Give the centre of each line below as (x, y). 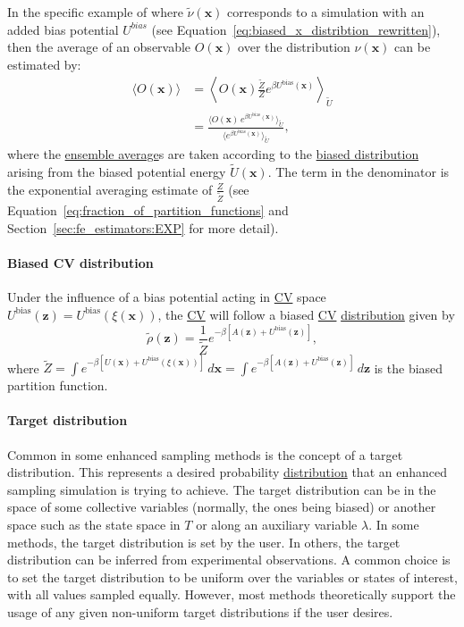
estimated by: (44, 64)
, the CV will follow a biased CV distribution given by (306, 314)
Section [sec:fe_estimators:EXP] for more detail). (143, 227)
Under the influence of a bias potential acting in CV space (167, 297)
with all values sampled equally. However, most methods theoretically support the (232, 594)
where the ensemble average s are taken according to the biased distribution (213, 154)
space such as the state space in (94, 524)
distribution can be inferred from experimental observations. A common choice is (229, 560)
